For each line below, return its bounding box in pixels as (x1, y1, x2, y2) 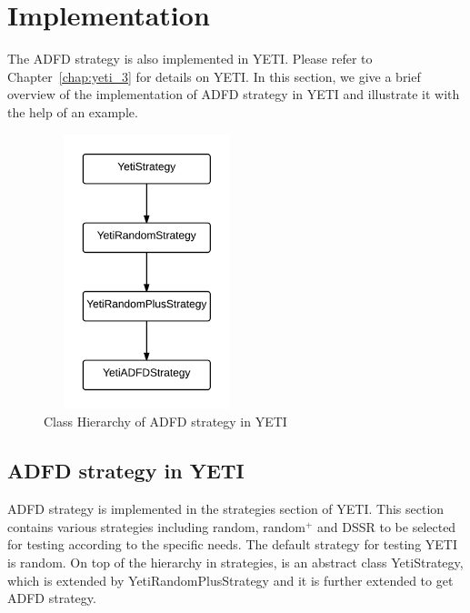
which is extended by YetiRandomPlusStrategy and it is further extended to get (7, 570, 454, 589)
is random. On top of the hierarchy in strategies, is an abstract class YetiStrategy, (7, 553, 464, 572)
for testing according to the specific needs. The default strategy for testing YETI (7, 535, 457, 554)
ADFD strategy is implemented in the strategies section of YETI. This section (7, 499, 445, 518)
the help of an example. (7, 102, 138, 121)
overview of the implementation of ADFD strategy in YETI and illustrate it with (7, 85, 460, 104)
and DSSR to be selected (317, 517, 456, 536)
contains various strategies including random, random (7, 517, 305, 536)
